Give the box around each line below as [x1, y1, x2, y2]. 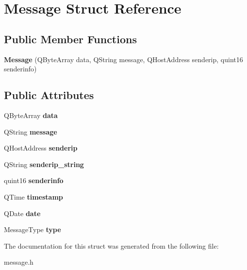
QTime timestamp [4, 191, 63, 202]
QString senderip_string [4, 159, 84, 169]
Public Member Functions [4, 31, 137, 46]
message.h [4, 257, 33, 267]
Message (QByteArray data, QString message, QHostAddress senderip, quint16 [4, 54, 243, 64]
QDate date [4, 208, 41, 218]
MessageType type [4, 224, 61, 235]
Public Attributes [4, 87, 94, 102]
